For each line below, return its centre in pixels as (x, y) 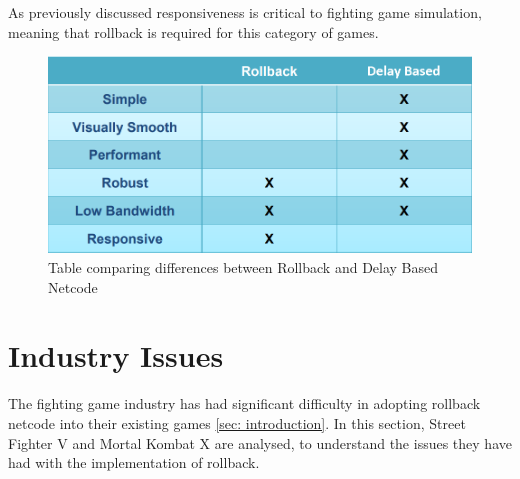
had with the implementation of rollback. (134, 462)
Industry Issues (116, 355)
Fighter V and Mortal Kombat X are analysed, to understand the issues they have (260, 442)
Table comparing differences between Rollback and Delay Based (243, 267)
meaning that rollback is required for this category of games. (193, 31)
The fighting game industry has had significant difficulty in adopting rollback (244, 403)
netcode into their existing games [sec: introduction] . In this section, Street (237, 422)
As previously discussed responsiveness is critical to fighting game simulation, (245, 12)
